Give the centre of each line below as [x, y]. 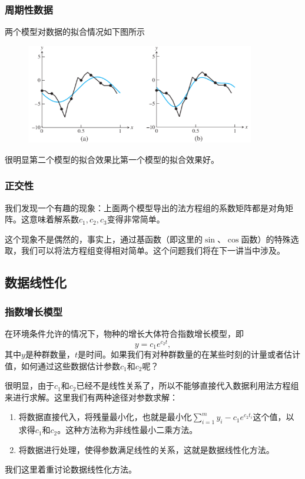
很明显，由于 [29, 386]
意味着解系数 [54, 219]
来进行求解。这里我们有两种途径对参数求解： [91, 397]
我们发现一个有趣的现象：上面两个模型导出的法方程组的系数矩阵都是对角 [145, 207]
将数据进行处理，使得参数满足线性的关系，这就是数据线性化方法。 [146, 449]
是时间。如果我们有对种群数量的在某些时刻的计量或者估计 [189, 354]
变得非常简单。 [136, 219]
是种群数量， [50, 354]
